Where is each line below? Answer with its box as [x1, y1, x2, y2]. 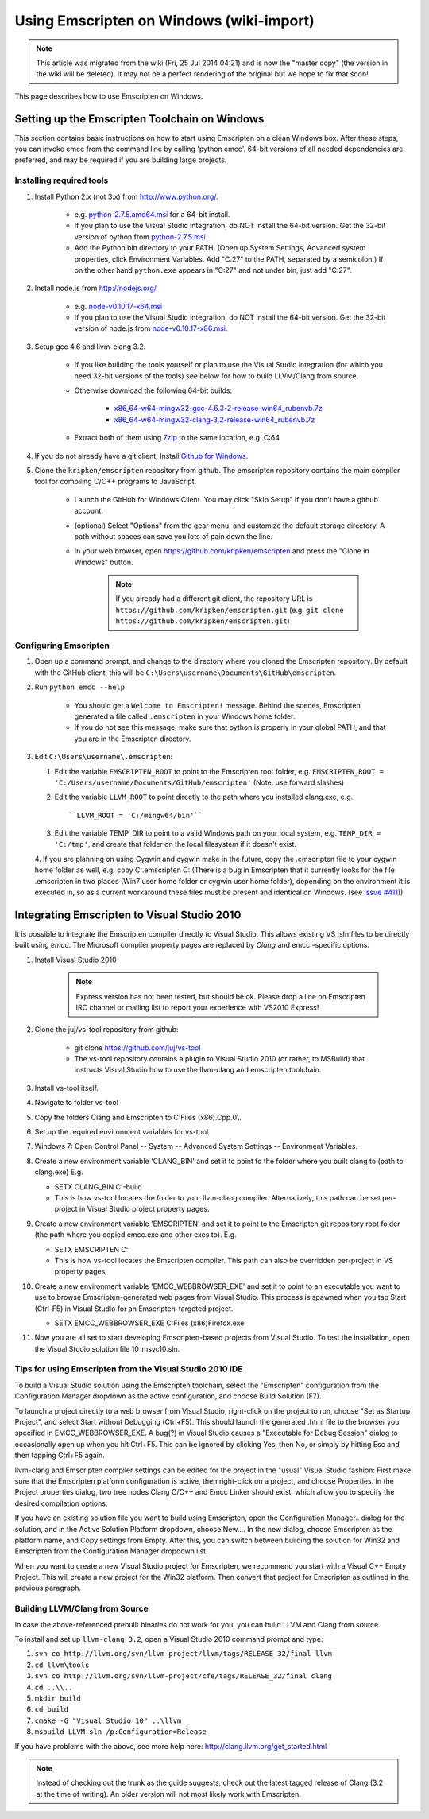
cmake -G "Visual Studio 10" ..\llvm [34, 1716, 182, 1725]
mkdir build [34, 1693, 81, 1703]
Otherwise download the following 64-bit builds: [74, 386, 233, 395]
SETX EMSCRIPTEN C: [54, 1244, 129, 1254]
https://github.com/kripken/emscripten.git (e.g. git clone [115, 605, 345, 615]
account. [74, 506, 103, 516]
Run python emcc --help [34, 682, 126, 692]
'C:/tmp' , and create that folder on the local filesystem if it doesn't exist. [54, 840, 297, 849]
